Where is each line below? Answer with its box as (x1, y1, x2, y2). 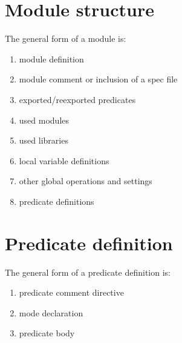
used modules (19, 113, 70, 126)
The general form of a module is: (5, 32, 126, 45)
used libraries (19, 134, 68, 147)
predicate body (19, 327, 75, 339)
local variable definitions (19, 154, 109, 167)
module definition (19, 52, 84, 65)
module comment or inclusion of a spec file (19, 73, 178, 85)
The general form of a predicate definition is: (5, 265, 171, 278)
